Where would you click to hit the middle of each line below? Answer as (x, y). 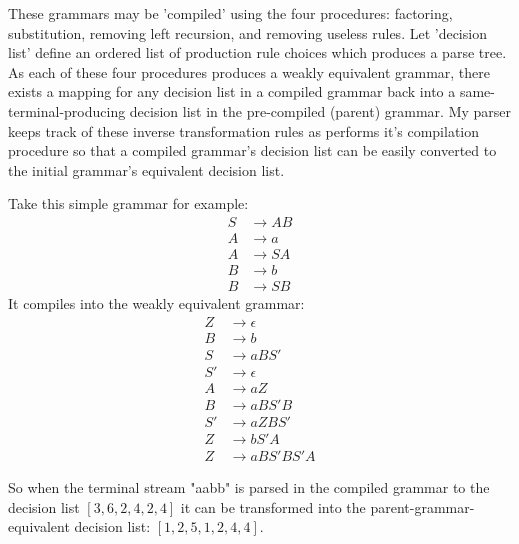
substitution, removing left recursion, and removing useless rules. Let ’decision (247, 32)
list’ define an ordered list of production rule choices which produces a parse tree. (257, 52)
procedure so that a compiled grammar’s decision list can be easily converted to (252, 150)
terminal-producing (67, 110)
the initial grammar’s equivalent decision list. (146, 169)
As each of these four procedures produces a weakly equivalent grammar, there (249, 71)
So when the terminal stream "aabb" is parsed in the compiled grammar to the (249, 486)
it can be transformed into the (273, 506)
